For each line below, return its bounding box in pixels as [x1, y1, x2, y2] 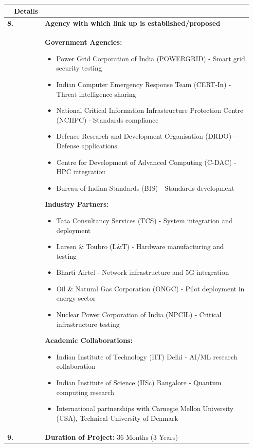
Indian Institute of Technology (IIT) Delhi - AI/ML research [56, 351, 237, 361]
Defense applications [56, 140, 117, 150]
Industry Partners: [45, 199, 109, 209]
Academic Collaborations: [45, 335, 133, 345]
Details [14, 5, 38, 16]
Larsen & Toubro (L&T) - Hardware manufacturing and [56, 241, 224, 251]
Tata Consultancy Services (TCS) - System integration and [56, 215, 233, 225]
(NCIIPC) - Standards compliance [56, 114, 159, 125]
